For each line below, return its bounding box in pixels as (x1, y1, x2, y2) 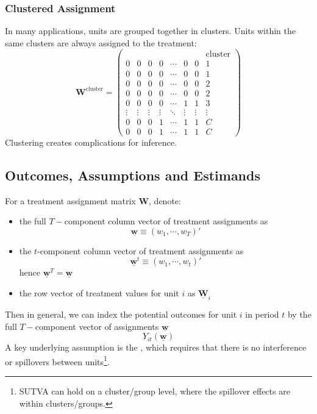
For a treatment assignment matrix (5, 194, 136, 207)
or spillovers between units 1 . (5, 353, 110, 368)
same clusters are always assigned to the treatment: (5, 36, 197, 49)
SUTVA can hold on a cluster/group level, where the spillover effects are (19, 385, 290, 398)
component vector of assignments (35, 319, 159, 332)
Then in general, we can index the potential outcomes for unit (5, 308, 237, 321)
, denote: (149, 194, 181, 207)
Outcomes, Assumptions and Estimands (5, 165, 260, 184)
